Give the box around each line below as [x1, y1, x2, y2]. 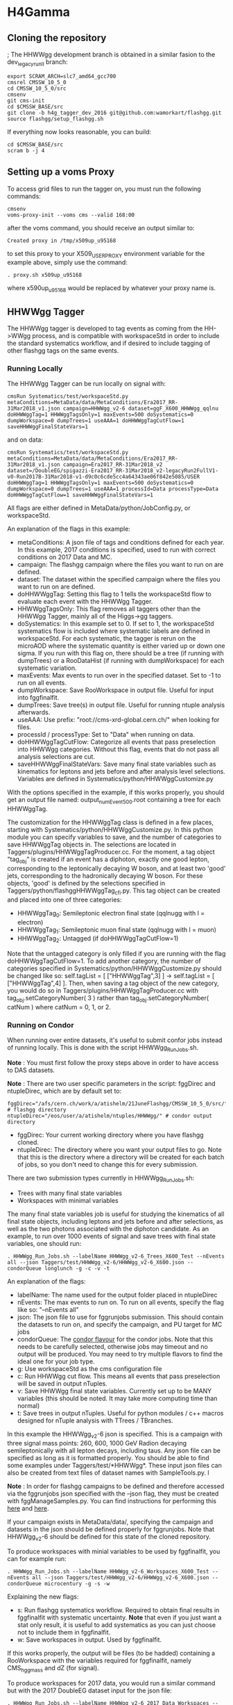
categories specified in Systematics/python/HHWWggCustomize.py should [7, 964, 222, 972]
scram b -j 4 [7, 147, 45, 154]
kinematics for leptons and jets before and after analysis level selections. [17, 767, 225, 776]
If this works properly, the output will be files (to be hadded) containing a [7, 1649, 216, 1658]
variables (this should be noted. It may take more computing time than [17, 1394, 218, 1402]
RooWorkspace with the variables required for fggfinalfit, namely [7, 1656, 192, 1665]
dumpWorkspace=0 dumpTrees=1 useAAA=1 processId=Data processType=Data [7, 486, 218, 493]
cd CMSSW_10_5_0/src [7, 85, 67, 92]
